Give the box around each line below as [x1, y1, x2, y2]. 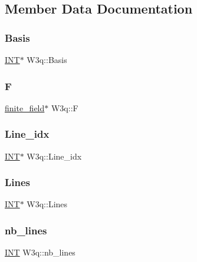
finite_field [5, 101, 45, 114]
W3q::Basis [27, 54, 67, 65]
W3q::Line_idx [27, 150, 82, 162]
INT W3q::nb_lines [5, 246, 75, 258]
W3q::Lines [27, 198, 68, 210]
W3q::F [51, 101, 78, 114]
